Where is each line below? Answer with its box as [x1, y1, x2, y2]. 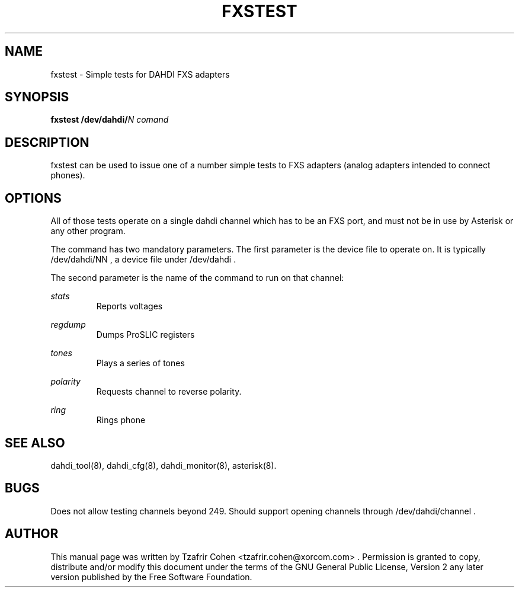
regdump [50, 319, 86, 330]
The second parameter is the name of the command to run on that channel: [50, 273, 344, 283]
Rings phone [96, 415, 146, 425]
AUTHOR [5, 526, 59, 542]
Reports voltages [96, 301, 163, 312]
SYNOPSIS [5, 89, 69, 105]
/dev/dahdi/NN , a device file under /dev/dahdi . [50, 254, 236, 265]
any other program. [50, 226, 126, 236]
